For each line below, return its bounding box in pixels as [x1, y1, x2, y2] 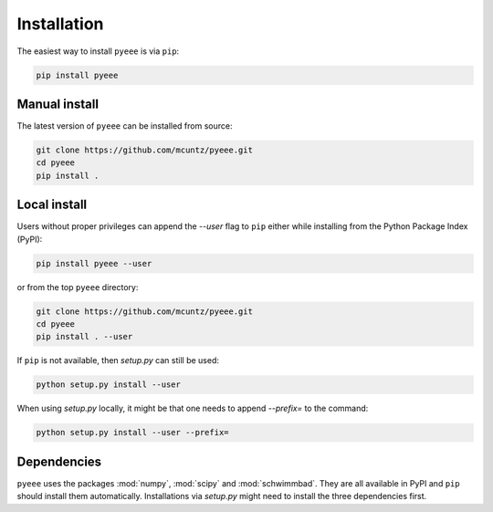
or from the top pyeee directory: [16, 281, 139, 292]
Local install [16, 197, 88, 213]
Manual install [16, 96, 100, 111]
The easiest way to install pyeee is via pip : [16, 46, 180, 57]
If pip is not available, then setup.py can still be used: [16, 355, 219, 366]
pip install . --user [36, 331, 133, 342]
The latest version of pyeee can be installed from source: [16, 120, 233, 131]
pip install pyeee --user [36, 258, 152, 268]
